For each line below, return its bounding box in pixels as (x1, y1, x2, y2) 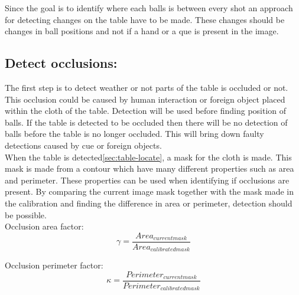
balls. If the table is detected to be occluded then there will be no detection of (5, 116, 288, 128)
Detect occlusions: (5, 54, 118, 72)
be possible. (5, 208, 47, 221)
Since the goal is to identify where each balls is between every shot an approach (5, 2, 293, 14)
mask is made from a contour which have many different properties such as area (5, 162, 294, 175)
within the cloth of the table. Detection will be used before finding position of (5, 104, 287, 117)
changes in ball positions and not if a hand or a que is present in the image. (5, 25, 279, 37)
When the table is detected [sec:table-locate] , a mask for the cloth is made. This (5, 150, 292, 163)
